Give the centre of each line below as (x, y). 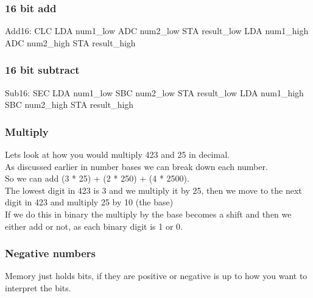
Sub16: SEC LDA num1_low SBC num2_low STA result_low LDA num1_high (154, 92)
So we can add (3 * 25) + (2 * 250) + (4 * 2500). (97, 178)
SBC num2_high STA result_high (69, 105)
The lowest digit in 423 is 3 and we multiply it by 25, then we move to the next (153, 190)
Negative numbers (51, 253)
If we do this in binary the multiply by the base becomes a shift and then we (148, 214)
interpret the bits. (38, 288)
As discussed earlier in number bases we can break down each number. (136, 166)
